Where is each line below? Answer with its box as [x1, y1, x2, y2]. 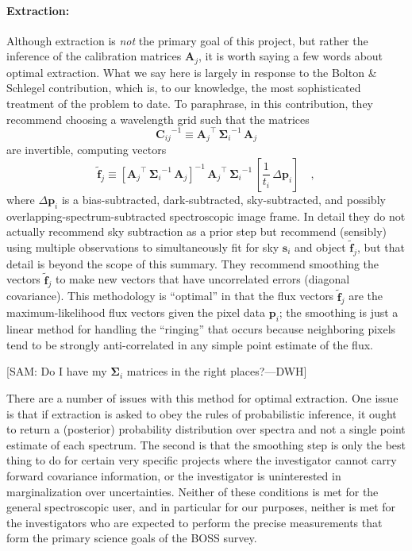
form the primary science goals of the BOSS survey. [6, 530, 257, 546]
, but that [357, 238, 405, 255]
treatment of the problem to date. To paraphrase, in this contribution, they [6, 95, 373, 112]
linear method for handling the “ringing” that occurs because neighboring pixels [6, 321, 396, 337]
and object [295, 238, 346, 255]
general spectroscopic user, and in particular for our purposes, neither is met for [6, 499, 396, 515]
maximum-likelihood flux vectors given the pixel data [6, 304, 266, 321]
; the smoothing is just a [279, 304, 399, 321]
